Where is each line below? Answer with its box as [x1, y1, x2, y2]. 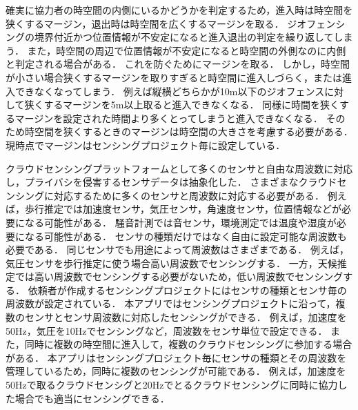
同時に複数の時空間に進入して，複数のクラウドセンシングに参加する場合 [24, 337, 352, 351]
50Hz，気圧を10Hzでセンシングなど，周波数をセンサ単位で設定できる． [6, 323, 328, 338]
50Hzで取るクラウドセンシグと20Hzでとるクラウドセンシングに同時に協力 [6, 378, 338, 392]
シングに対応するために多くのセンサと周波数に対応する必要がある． [14, 188, 324, 202]
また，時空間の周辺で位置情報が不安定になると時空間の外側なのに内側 [27, 43, 346, 57]
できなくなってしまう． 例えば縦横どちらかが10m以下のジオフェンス [14, 84, 325, 98]
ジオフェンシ [287, 16, 346, 30]
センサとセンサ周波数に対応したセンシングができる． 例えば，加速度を [24, 310, 347, 324]
